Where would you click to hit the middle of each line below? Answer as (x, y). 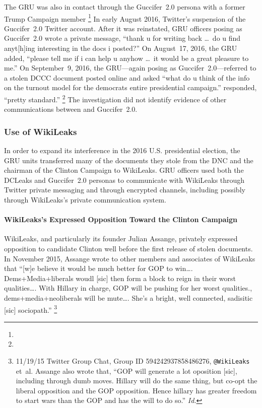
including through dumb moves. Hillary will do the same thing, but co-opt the (137, 381)
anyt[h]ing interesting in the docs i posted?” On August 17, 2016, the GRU (121, 48)
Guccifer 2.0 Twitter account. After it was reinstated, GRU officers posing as (123, 28)
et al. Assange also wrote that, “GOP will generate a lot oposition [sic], (126, 370)
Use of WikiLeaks (41, 131)
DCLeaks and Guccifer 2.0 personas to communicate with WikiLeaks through (124, 180)
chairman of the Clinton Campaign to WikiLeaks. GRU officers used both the (124, 170)
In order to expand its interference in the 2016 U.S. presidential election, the (122, 150)
